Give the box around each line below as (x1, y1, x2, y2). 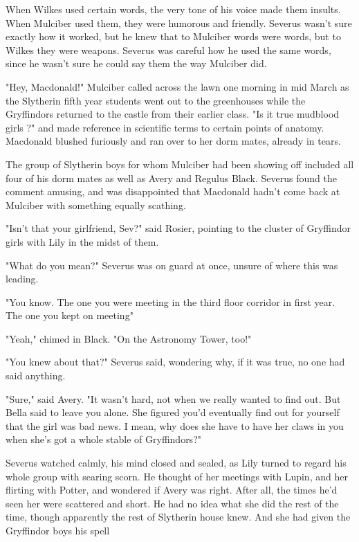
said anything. (6, 368, 66, 383)
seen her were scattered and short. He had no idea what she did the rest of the (6, 496, 339, 510)
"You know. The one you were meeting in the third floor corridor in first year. (6, 294, 335, 309)
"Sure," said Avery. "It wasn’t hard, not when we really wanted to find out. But (6, 391, 341, 406)
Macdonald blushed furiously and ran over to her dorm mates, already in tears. (6, 134, 341, 148)
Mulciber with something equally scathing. (6, 197, 186, 212)
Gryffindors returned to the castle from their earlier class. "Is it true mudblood (6, 107, 340, 121)
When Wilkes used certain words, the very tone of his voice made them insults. (6, 2, 341, 16)
